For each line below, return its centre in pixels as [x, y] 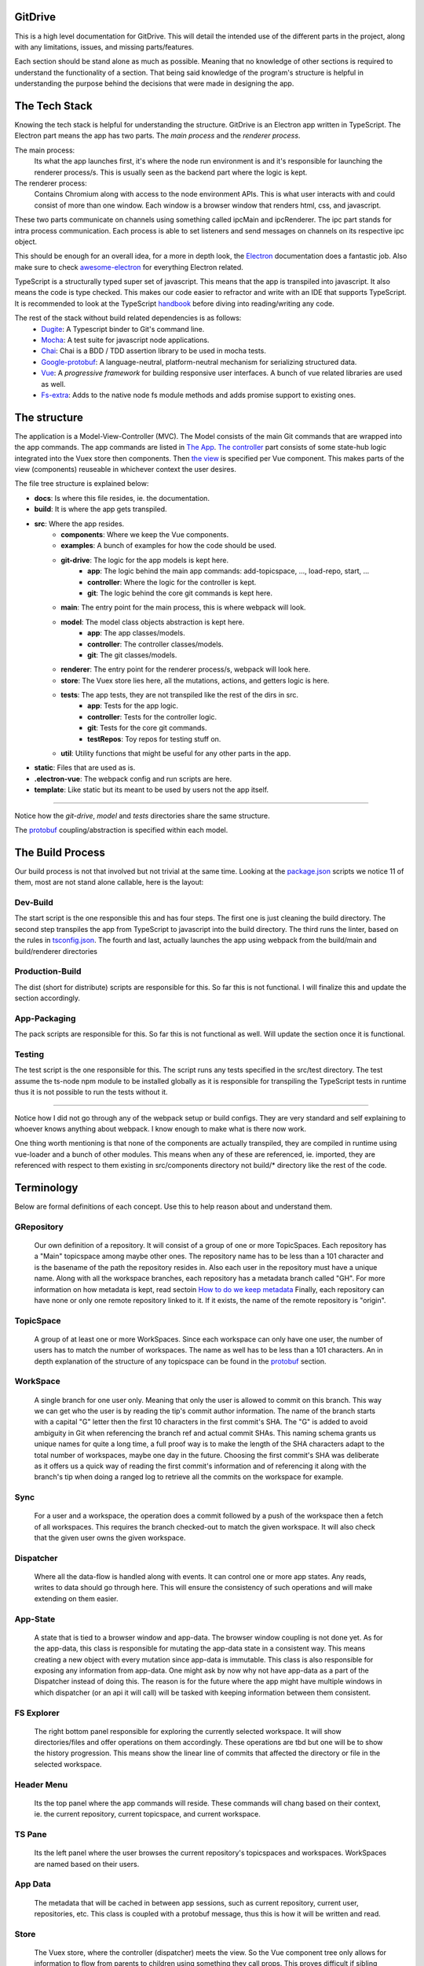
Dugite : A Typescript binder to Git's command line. [123, 329]
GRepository [39, 1227]
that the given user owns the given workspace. [110, 1538]
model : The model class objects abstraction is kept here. [153, 622]
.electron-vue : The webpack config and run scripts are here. [133, 779]
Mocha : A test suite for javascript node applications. [125, 340]
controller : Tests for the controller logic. [152, 716]
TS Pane [31, 1834]
